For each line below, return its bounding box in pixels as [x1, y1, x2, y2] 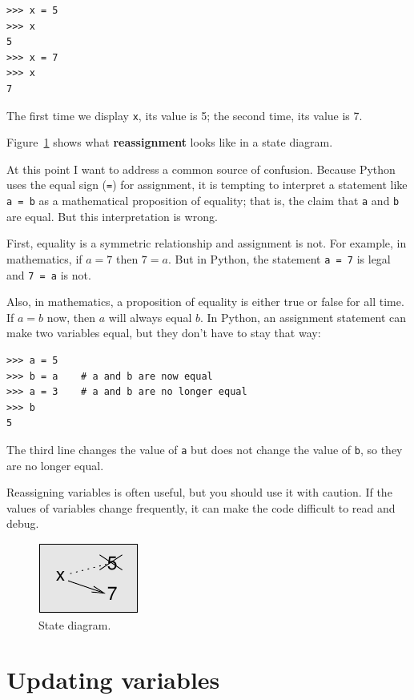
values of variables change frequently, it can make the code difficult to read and [6, 499, 396, 516]
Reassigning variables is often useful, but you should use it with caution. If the [6, 484, 392, 501]
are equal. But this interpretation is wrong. [6, 207, 218, 224]
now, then [46, 308, 96, 325]
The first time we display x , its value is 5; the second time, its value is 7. [6, 107, 363, 123]
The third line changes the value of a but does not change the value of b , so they [6, 441, 403, 457]
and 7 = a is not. [6, 266, 91, 283]
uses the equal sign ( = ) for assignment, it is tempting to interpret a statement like [6, 176, 408, 193]
